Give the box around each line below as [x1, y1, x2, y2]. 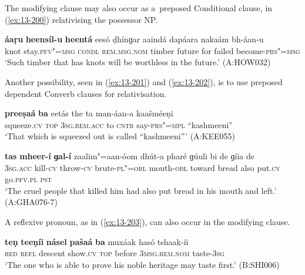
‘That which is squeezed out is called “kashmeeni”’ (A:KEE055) [5, 130, 235, 142]
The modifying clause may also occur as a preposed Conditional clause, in [5, 2, 273, 14]
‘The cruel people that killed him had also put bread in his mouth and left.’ [5, 184, 277, 196]
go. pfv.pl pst [5, 173, 52, 185]
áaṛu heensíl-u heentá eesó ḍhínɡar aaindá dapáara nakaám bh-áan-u [5, 33, 264, 45]
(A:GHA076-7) [5, 196, 58, 208]
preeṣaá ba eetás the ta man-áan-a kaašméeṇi [5, 107, 173, 119]
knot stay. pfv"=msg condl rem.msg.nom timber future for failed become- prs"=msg [5, 44, 300, 56]
